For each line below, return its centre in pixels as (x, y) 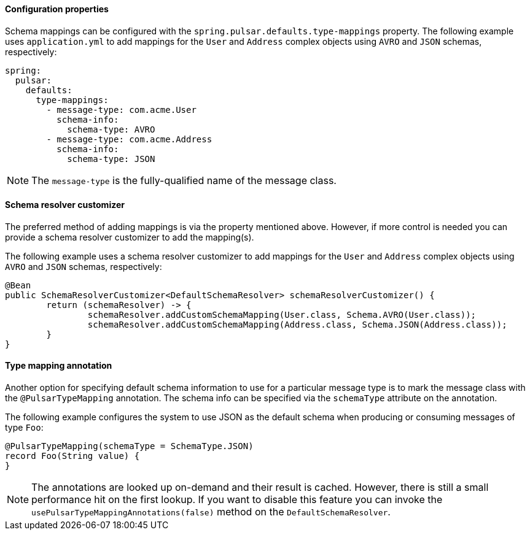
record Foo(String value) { (72, 456)
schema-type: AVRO (111, 129)
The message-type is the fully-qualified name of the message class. (184, 180)
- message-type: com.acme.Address (129, 139)
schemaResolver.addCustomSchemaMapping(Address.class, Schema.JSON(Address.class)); (297, 324)
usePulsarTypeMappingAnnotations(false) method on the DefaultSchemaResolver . (211, 512)
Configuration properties (57, 9)
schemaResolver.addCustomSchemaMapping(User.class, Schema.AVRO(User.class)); (282, 314)
